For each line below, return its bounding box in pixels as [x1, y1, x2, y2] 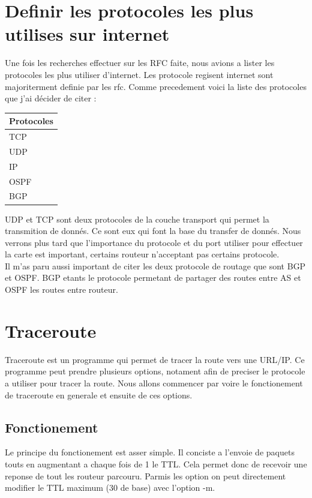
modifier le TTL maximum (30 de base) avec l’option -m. [5, 481, 215, 494]
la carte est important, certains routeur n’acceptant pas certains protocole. [5, 248, 280, 260]
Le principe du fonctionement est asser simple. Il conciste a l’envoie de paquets [5, 446, 295, 458]
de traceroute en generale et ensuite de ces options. [5, 388, 193, 401]
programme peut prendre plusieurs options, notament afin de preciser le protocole [5, 365, 305, 377]
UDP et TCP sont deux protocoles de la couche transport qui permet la [5, 212, 269, 225]
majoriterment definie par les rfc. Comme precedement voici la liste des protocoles [5, 80, 307, 92]
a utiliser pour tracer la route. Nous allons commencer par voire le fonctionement [5, 376, 303, 389]
